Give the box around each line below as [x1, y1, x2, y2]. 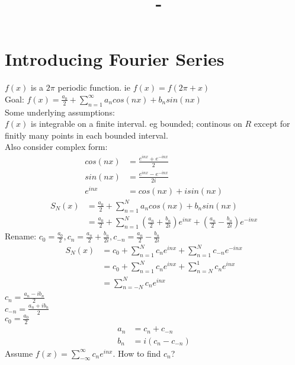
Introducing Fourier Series [5, 47, 225, 71]
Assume [5, 347, 33, 359]
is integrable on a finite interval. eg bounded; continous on [31, 117, 242, 130]
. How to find [113, 347, 161, 359]
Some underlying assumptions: [5, 105, 115, 118]
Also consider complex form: [5, 140, 108, 153]
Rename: [5, 230, 37, 242]
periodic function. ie [57, 81, 130, 94]
